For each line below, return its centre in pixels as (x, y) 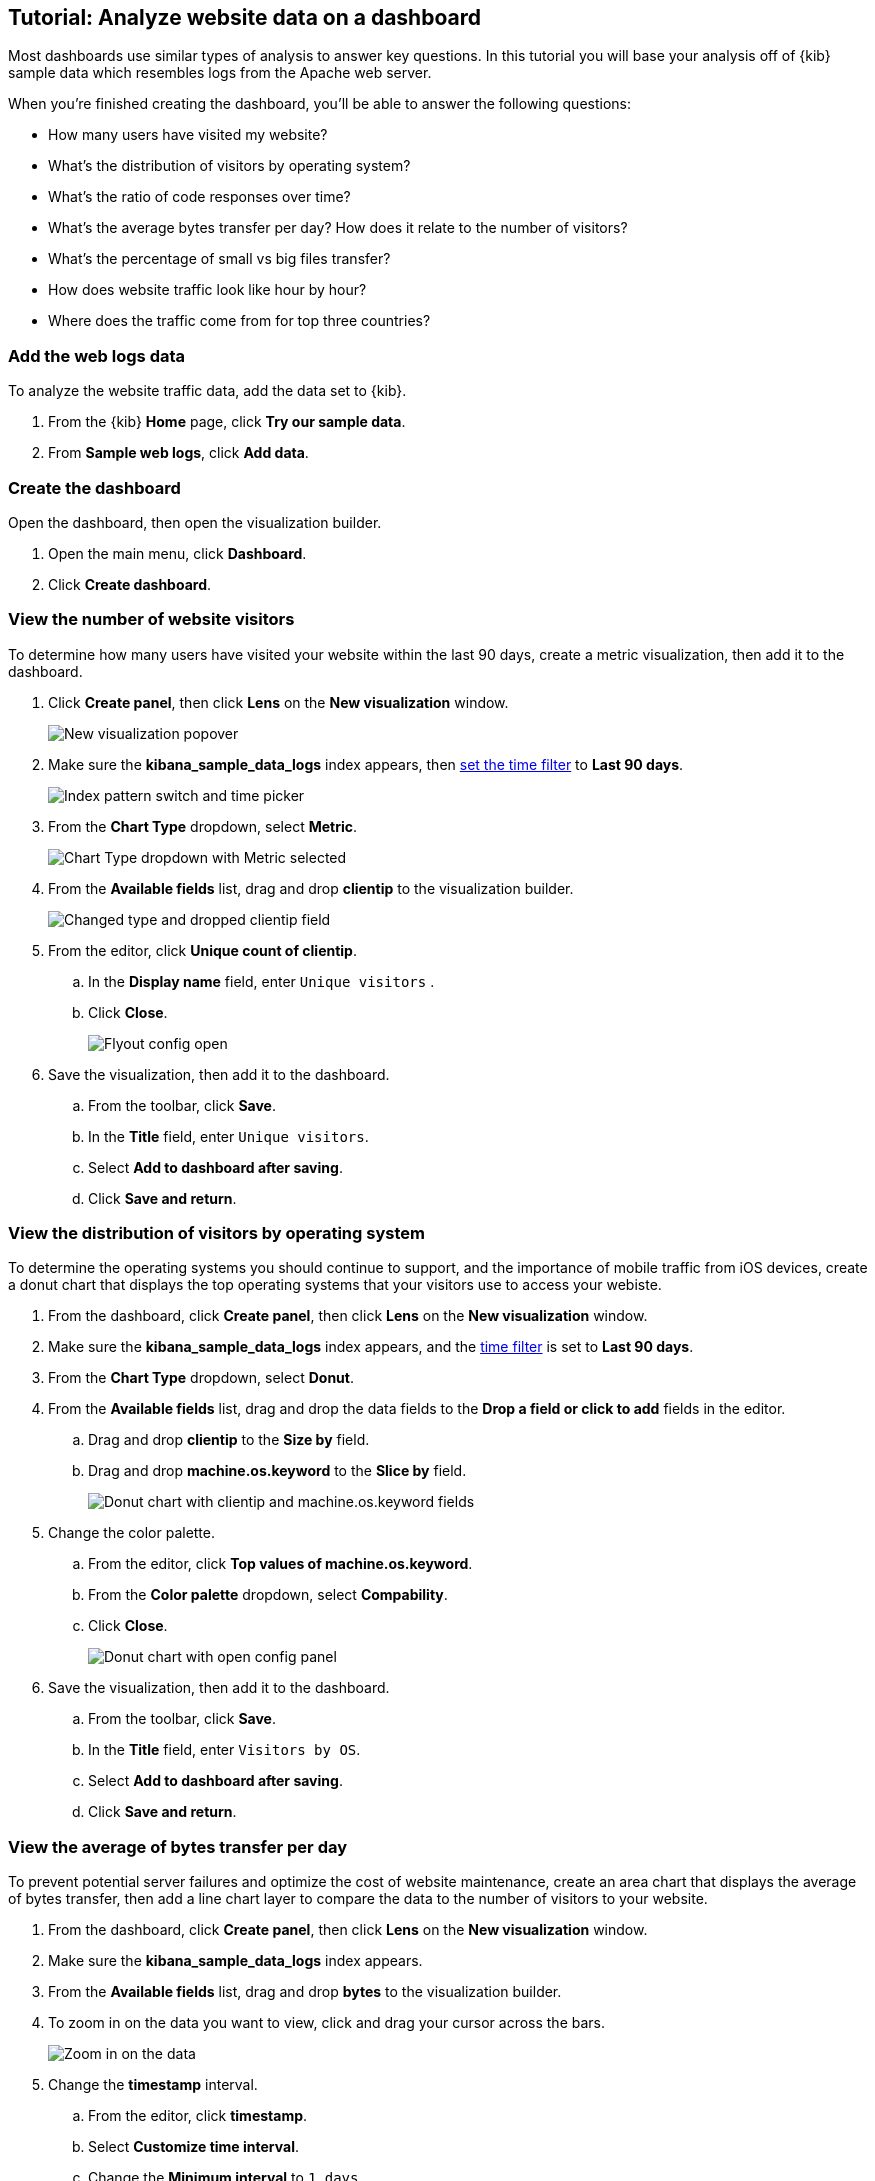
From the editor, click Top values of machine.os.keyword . (280, 1564)
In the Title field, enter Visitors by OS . (224, 1750)
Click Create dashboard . (130, 584)
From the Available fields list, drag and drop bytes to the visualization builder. (305, 1992)
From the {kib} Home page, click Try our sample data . (227, 422)
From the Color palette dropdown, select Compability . (268, 1595)
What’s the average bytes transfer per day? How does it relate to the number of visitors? (338, 228)
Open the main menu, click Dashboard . (177, 553)
